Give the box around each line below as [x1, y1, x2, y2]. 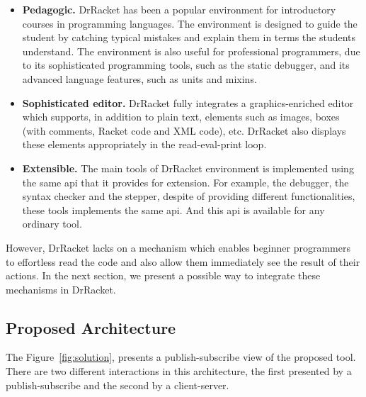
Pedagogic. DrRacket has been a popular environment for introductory [22, 2, 336, 16]
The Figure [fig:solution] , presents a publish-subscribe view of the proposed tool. [6, 350, 356, 364]
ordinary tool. [22, 216, 82, 231]
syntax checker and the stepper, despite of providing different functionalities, [22, 189, 355, 203]
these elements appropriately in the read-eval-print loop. [22, 137, 267, 152]
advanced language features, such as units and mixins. [22, 71, 257, 86]
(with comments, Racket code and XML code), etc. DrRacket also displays [22, 123, 346, 138]
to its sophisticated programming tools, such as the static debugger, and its [22, 57, 350, 72]
